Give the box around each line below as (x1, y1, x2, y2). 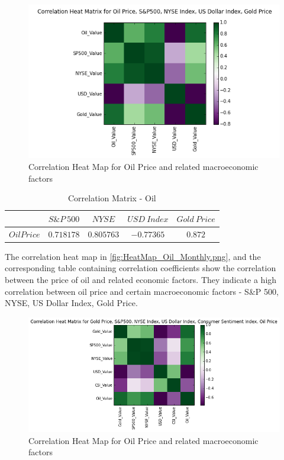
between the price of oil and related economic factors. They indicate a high (5, 273, 277, 285)
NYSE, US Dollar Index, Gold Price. (5, 297, 138, 309)
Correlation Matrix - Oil (67, 192, 156, 204)
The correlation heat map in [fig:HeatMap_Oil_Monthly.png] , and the (5, 250, 261, 262)
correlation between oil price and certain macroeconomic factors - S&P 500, (5, 285, 279, 297)
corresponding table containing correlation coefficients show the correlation (5, 262, 276, 274)
